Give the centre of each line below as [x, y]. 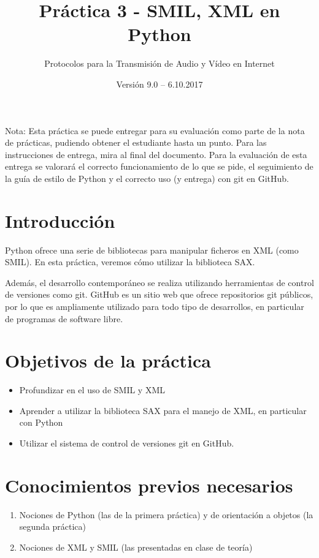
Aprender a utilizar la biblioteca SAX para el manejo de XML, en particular [163, 410]
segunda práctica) [53, 526]
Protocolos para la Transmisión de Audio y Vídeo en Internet [159, 63]
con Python [41, 422]
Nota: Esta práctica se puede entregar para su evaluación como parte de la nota [155, 130]
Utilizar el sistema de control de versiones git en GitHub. [127, 443]
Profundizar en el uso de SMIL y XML [92, 390]
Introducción [60, 220]
